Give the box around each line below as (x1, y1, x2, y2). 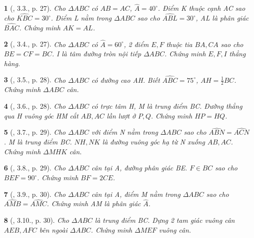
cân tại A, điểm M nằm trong (91, 189, 180, 199)
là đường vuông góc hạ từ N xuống (102, 137, 205, 147)
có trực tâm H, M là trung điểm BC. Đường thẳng (91, 101, 243, 111)
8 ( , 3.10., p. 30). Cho (4, 215, 69, 225)
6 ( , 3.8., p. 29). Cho (4, 163, 66, 173)
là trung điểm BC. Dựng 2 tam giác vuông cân (95, 215, 235, 225)
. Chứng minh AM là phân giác (47, 198, 141, 209)
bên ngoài (39, 224, 68, 235)
